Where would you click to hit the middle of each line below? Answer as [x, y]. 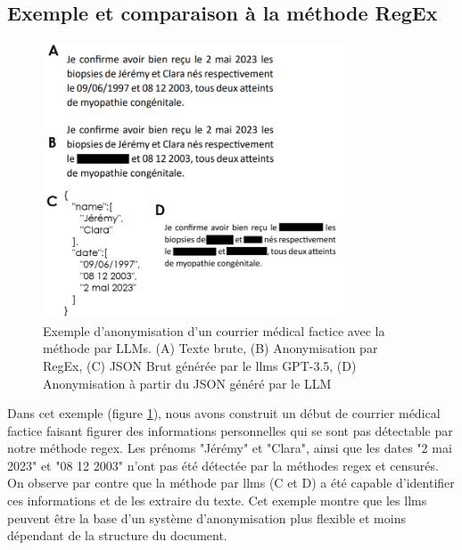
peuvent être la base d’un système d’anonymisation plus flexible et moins [206, 517]
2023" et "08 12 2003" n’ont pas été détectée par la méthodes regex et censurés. [223, 465]
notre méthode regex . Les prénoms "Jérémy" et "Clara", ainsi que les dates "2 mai [230, 448]
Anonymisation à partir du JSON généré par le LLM [187, 383]
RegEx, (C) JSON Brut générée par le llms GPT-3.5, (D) [200, 365]
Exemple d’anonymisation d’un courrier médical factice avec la [214, 330]
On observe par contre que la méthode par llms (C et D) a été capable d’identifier [231, 483]
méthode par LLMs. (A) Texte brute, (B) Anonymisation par [210, 348]
